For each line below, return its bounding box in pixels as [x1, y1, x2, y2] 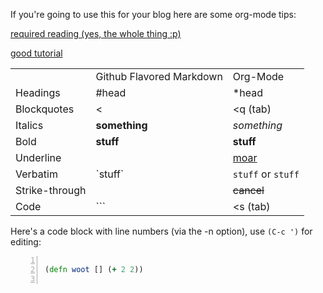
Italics [15, 119, 44, 132]
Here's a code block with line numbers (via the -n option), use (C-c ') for [10, 225, 313, 237]
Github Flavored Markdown [95, 70, 223, 83]
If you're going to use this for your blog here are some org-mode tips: [10, 9, 297, 20]
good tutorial [10, 47, 63, 59]
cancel [232, 184, 265, 197]
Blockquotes [15, 102, 75, 116]
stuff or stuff [232, 167, 300, 181]
